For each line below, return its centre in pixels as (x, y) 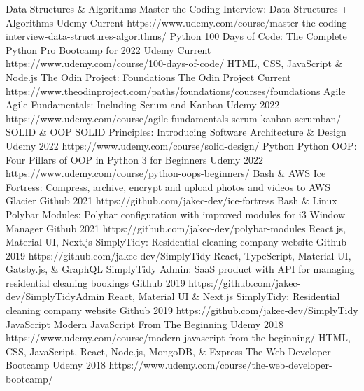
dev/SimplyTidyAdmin (55, 296)
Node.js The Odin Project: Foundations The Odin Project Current (148, 77)
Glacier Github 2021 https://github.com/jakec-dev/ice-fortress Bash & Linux (171, 200)
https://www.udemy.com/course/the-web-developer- (220, 365)
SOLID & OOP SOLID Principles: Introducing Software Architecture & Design (176, 132)
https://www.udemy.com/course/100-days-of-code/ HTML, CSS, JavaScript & (174, 63)
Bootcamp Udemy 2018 (56, 365)
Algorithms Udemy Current (65, 22)
